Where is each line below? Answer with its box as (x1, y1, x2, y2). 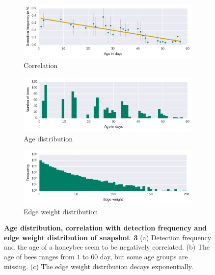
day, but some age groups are (100, 251, 188, 261)
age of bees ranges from (4, 251, 75, 261)
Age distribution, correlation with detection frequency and (4, 223, 207, 233)
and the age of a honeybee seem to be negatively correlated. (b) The (4, 242, 210, 252)
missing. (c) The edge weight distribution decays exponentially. (4, 261, 193, 271)
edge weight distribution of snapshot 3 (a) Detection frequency (4, 232, 212, 242)
